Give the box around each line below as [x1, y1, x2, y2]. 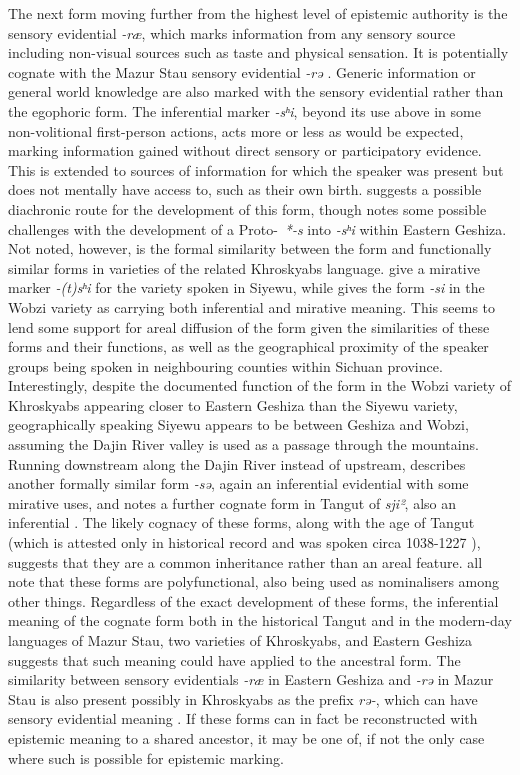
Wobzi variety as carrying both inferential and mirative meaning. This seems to [8, 296, 496, 317]
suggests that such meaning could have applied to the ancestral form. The [8, 649, 461, 670]
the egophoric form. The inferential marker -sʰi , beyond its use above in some [8, 100, 481, 121]
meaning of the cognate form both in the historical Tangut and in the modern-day [8, 610, 512, 631]
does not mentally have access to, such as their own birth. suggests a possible [8, 179, 482, 200]
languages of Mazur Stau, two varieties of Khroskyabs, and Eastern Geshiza [8, 630, 473, 650]
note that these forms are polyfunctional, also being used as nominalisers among [8, 571, 500, 592]
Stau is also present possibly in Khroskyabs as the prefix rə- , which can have [8, 688, 478, 709]
